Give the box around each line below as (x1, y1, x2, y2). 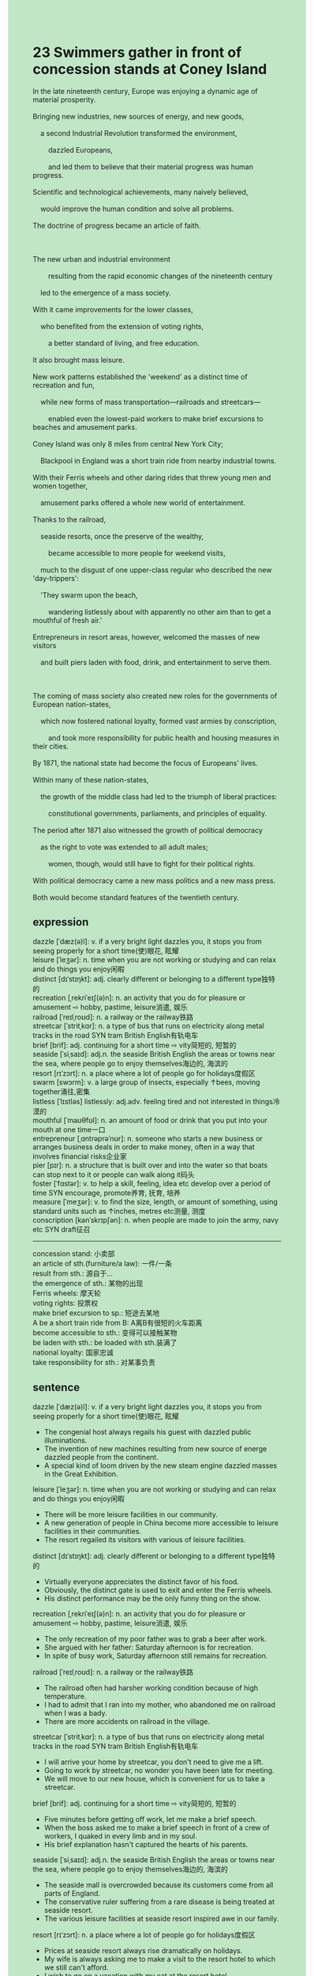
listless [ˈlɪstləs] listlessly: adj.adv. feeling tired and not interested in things (32, 1096, 273, 1106)
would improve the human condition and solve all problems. (39, 204, 234, 213)
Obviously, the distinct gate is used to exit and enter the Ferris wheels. (43, 1585, 273, 1594)
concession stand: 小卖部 (32, 1249, 115, 1258)
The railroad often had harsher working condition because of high (43, 1683, 259, 1692)
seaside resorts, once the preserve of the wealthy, (39, 531, 204, 541)
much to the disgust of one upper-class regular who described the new (39, 565, 272, 575)
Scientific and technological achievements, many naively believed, (32, 187, 249, 197)
